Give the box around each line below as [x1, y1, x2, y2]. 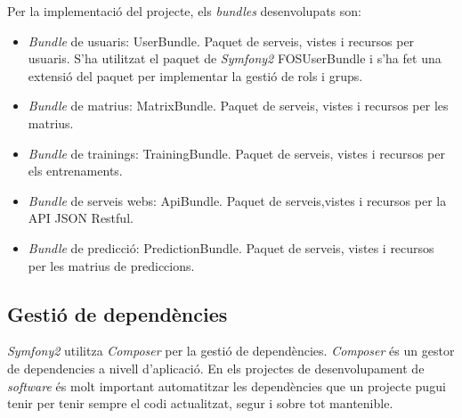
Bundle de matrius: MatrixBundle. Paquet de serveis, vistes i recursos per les [28, 96, 449, 115]
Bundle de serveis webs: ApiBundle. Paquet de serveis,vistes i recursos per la [28, 191, 447, 209]
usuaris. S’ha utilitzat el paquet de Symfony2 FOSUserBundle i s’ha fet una [28, 49, 442, 68]
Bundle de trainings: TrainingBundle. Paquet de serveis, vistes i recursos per [28, 143, 445, 162]
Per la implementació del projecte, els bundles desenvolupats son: [7, 2, 361, 20]
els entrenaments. [28, 161, 123, 180]
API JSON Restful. [28, 209, 134, 227]
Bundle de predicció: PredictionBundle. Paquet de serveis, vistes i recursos [28, 238, 434, 257]
